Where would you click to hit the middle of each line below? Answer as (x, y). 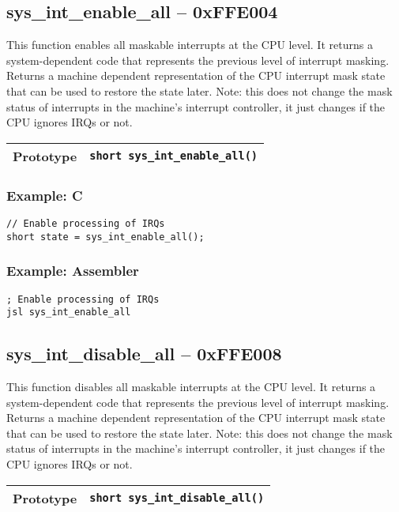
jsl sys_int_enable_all (69, 312)
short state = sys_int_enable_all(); (105, 237)
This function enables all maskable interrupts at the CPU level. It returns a (190, 45)
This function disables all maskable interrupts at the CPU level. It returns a (191, 387)
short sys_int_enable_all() (174, 156)
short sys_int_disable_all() (177, 498)
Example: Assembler (73, 271)
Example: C (45, 195)
